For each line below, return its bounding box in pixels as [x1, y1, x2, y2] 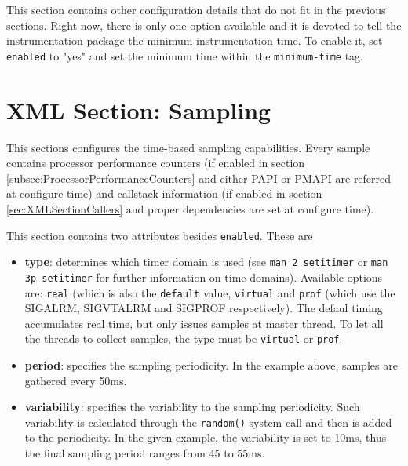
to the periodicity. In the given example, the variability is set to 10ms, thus [24, 429, 387, 446]
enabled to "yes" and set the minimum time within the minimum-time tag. [6, 47, 364, 64]
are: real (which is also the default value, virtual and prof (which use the [24, 284, 395, 300]
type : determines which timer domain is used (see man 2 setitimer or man [24, 253, 388, 270]
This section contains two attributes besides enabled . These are [6, 227, 313, 243]
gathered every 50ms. [24, 372, 127, 388]
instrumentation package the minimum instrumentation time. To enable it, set [6, 32, 383, 49]
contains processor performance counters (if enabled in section [6, 155, 305, 171]
